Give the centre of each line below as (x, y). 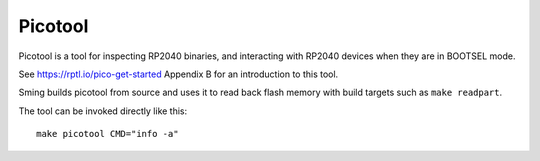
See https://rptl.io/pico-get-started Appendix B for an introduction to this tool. (178, 74)
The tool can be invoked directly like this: (103, 111)
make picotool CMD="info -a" (107, 134)
